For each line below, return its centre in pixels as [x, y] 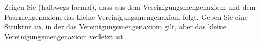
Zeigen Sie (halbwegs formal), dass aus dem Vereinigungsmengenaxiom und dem [130, 7]
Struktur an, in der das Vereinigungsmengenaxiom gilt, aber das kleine [115, 27]
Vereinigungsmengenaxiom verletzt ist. [65, 36]
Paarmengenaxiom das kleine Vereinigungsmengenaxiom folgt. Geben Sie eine [126, 16]
